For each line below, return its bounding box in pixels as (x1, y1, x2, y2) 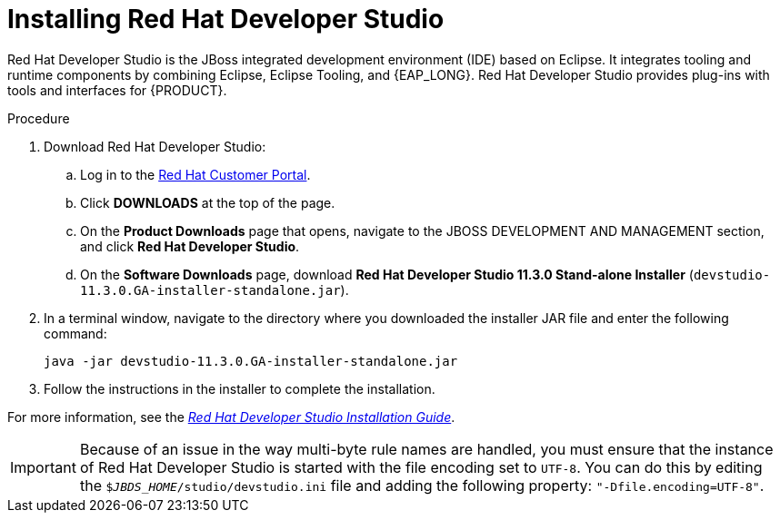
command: (44, 325, 107, 341)
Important (10, 457, 76, 476)
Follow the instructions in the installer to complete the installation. (44, 380, 435, 397)
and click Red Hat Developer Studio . (80, 238, 300, 254)
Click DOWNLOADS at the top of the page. (80, 194, 335, 211)
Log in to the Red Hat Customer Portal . (80, 166, 311, 182)
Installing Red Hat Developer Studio (7, 4, 445, 34)
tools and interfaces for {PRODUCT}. (7, 82, 227, 98)
